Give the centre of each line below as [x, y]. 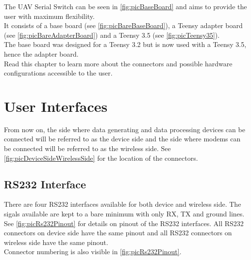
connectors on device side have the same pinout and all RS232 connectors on [118, 233]
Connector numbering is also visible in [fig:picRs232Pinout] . [93, 252]
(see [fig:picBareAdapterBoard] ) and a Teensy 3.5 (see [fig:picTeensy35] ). [112, 35]
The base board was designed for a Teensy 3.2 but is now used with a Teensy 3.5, [125, 44]
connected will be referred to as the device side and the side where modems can [122, 139]
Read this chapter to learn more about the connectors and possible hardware [118, 63]
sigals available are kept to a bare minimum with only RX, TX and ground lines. [124, 214]
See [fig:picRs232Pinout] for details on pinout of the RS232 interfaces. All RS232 [124, 223]
